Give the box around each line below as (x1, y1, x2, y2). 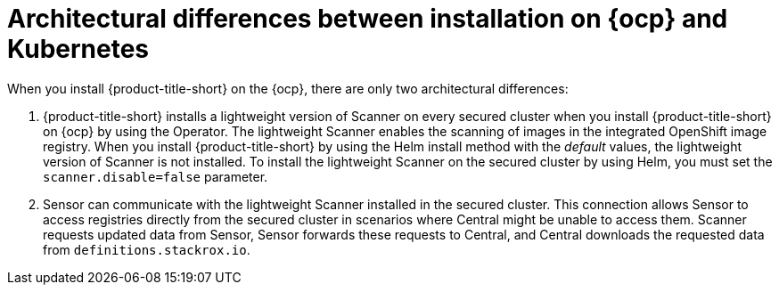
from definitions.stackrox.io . (43, 241, 250, 257)
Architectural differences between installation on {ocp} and (7, 4, 728, 34)
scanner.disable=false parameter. (43, 168, 268, 184)
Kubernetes (7, 34, 150, 64)
